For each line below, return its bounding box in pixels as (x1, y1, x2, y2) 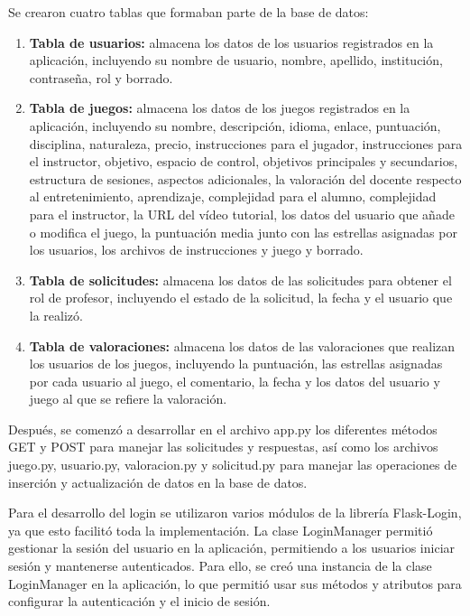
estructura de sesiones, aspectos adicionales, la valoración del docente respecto (29, 169, 462, 188)
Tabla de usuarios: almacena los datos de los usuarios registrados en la (29, 33, 434, 51)
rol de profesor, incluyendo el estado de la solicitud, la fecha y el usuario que (29, 288, 453, 307)
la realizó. (29, 305, 83, 324)
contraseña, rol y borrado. (29, 68, 173, 87)
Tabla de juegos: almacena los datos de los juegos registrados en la (29, 98, 410, 117)
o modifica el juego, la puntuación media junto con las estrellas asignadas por (29, 222, 457, 241)
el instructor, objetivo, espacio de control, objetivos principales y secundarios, (29, 152, 458, 171)
